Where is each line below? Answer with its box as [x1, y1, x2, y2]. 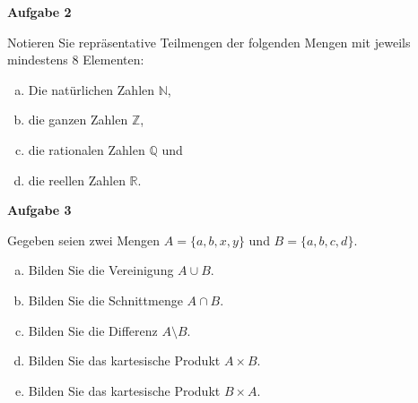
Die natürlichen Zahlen [28, 80, 155, 99]
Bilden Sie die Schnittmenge [28, 290, 183, 309]
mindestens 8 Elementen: [7, 50, 144, 69]
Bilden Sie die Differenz [28, 321, 158, 339]
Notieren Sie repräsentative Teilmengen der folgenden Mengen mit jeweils [7, 32, 411, 51]
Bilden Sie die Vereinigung [28, 261, 174, 279]
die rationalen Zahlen [28, 140, 145, 159]
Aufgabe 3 [7, 201, 72, 219]
